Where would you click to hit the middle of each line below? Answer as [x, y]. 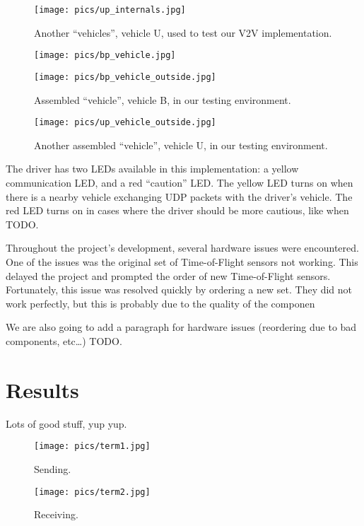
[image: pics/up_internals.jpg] [110, 10]
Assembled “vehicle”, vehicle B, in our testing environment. [163, 99]
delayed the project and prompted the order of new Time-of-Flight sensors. [168, 275]
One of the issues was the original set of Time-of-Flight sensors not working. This [182, 261]
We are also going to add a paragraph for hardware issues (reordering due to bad [181, 327]
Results [42, 389]
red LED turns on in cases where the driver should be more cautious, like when [177, 210]
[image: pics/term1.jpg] [92, 446]
